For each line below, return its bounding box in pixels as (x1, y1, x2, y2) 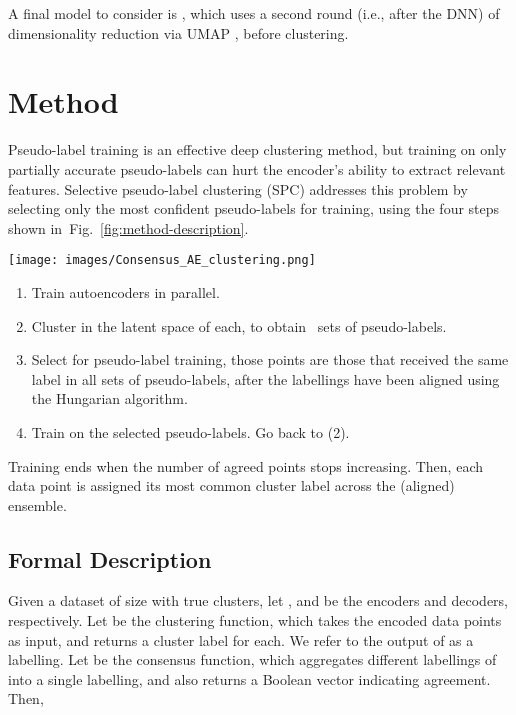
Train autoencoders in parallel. (31, 281, 220, 302)
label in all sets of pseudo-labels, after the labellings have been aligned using (31, 368, 500, 389)
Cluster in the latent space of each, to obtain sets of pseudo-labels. (31, 315, 447, 336)
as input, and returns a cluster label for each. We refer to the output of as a (8, 629, 474, 650)
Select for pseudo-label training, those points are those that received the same (31, 349, 509, 370)
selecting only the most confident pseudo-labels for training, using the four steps (8, 198, 500, 219)
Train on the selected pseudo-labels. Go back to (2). (31, 421, 350, 442)
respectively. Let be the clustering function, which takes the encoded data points (8, 610, 502, 631)
